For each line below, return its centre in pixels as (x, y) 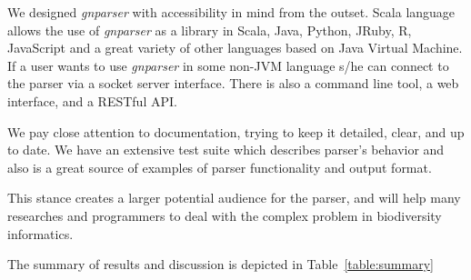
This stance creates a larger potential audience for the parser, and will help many (234, 198)
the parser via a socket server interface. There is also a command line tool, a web (233, 83)
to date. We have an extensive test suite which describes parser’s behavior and (226, 150)
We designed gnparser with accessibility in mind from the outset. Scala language (231, 12)
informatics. (40, 233)
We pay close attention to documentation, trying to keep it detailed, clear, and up (236, 131)
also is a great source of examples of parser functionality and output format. (220, 167)
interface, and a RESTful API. (92, 100)
